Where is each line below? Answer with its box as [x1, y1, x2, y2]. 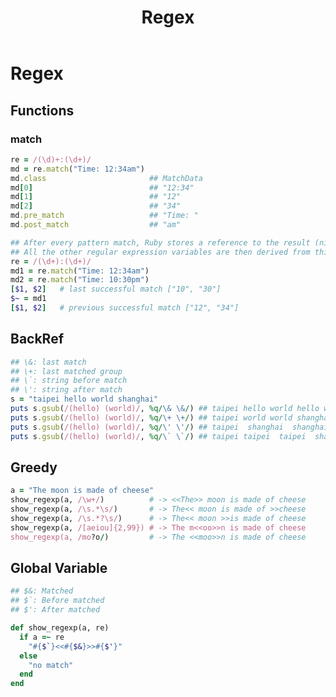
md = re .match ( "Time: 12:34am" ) [10, 164, 145, 174]
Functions [10, 102, 75, 119]
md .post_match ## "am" [10, 220, 182, 230]
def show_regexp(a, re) [10, 623, 110, 633]
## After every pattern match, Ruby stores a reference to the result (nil [10, 237, 333, 248]
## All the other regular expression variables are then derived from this [10, 247, 333, 257]
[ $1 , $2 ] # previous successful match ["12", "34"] [10, 303, 240, 313]
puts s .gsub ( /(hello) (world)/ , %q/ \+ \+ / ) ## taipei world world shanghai [10, 412, 333, 423]
